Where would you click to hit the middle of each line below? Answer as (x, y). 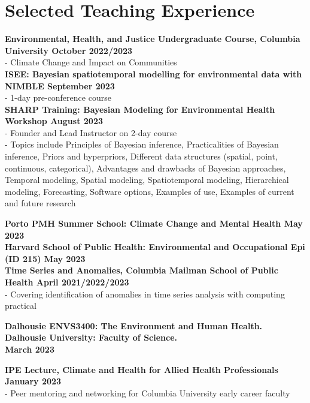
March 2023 (30, 349)
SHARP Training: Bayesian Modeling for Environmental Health (140, 109)
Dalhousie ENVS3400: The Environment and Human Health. (134, 325)
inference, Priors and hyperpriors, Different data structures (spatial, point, (141, 156)
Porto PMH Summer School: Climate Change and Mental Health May (154, 223)
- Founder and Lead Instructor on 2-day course (91, 132)
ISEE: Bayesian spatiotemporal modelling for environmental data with (154, 73)
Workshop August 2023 (54, 121)
